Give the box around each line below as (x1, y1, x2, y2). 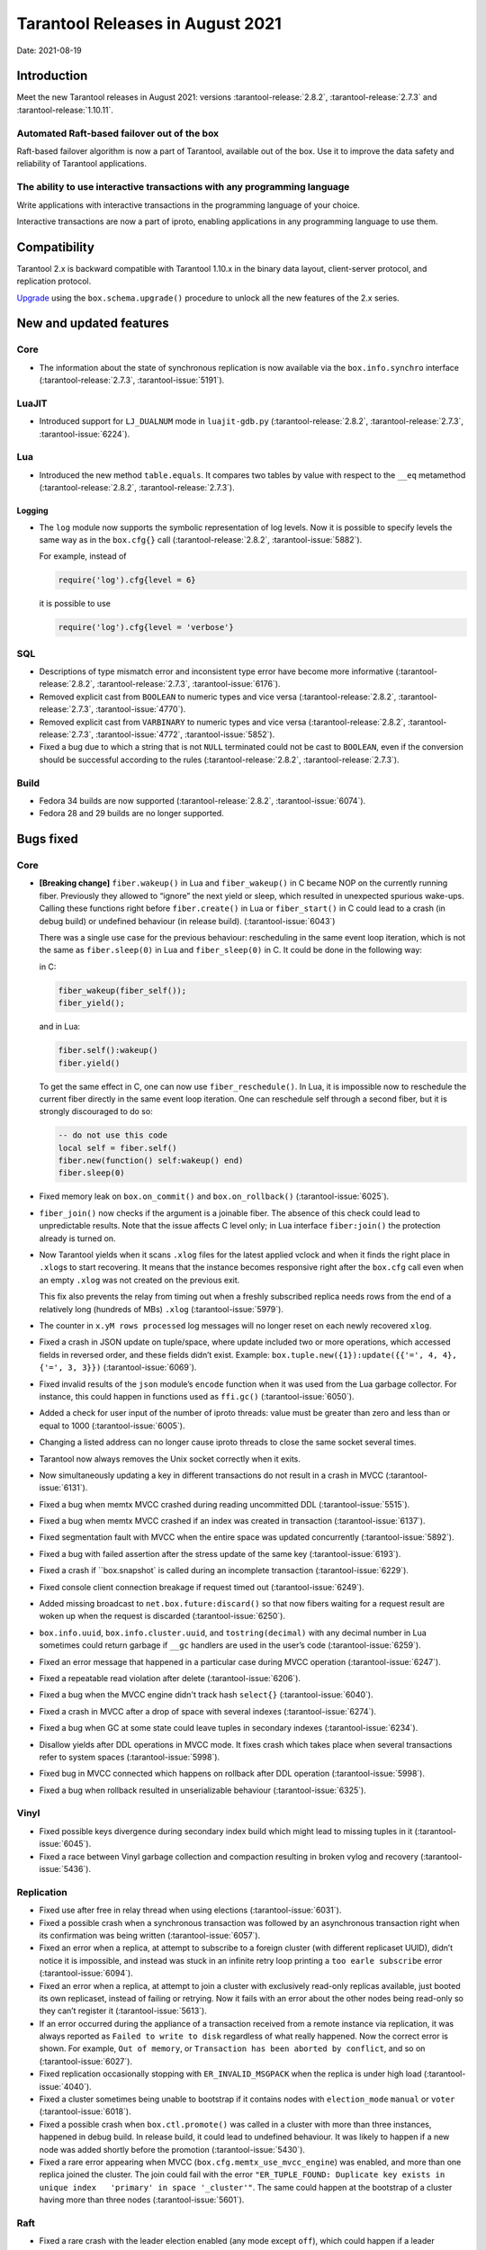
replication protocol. (16, 275, 92, 287)
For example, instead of (39, 551, 127, 562)
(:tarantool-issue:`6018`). (39, 2106, 131, 2117)
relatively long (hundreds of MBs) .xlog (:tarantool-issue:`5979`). (39, 1303, 283, 1314)
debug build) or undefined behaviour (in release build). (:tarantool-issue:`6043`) (39, 915, 336, 926)
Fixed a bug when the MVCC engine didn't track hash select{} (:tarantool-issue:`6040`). (39, 1689, 373, 1700)
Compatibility (16, 239, 94, 255)
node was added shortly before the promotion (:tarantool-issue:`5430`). (39, 2144, 306, 2155)
